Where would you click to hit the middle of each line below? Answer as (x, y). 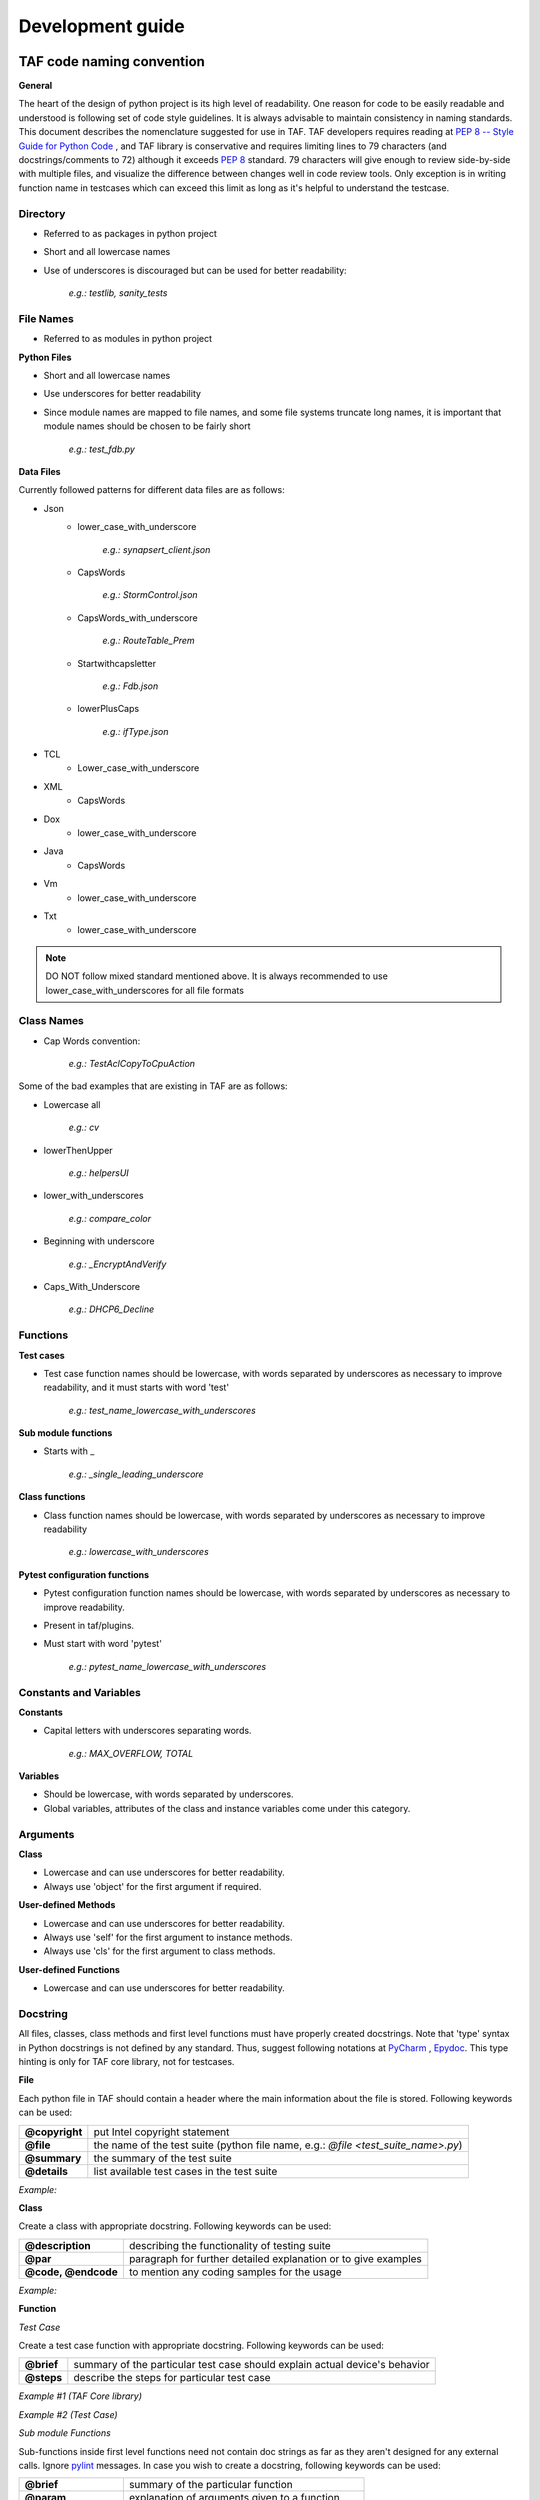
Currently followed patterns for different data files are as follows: (151, 490)
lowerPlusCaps (108, 709)
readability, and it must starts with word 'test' (136, 1387)
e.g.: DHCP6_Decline (111, 1309)
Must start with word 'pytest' (102, 1644)
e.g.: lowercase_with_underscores (138, 1552)
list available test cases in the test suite (185, 2171)
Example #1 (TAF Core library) (80, 2396)
